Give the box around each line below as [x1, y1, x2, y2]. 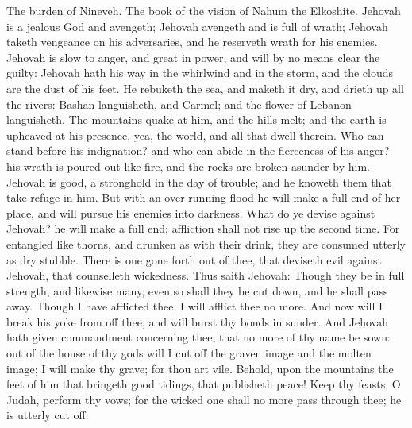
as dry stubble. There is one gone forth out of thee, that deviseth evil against [6, 251, 383, 268]
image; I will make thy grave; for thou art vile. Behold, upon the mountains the [6, 360, 394, 376]
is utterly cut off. [6, 407, 89, 423]
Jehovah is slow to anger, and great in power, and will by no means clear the [6, 48, 380, 65]
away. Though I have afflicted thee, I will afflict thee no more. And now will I [6, 298, 383, 314]
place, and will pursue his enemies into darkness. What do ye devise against [6, 204, 375, 221]
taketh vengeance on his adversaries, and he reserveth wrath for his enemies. [6, 33, 378, 50]
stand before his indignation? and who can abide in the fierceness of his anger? [6, 142, 390, 159]
